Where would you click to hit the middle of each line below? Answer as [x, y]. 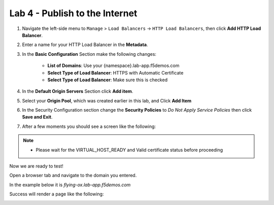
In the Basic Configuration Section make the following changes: [89, 54]
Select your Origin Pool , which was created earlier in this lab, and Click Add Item [107, 100]
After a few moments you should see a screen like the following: [89, 126]
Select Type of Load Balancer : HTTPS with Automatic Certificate [115, 73]
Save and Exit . [37, 117]
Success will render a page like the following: [57, 194]
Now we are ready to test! [36, 166]
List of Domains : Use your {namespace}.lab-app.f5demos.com [113, 65]
